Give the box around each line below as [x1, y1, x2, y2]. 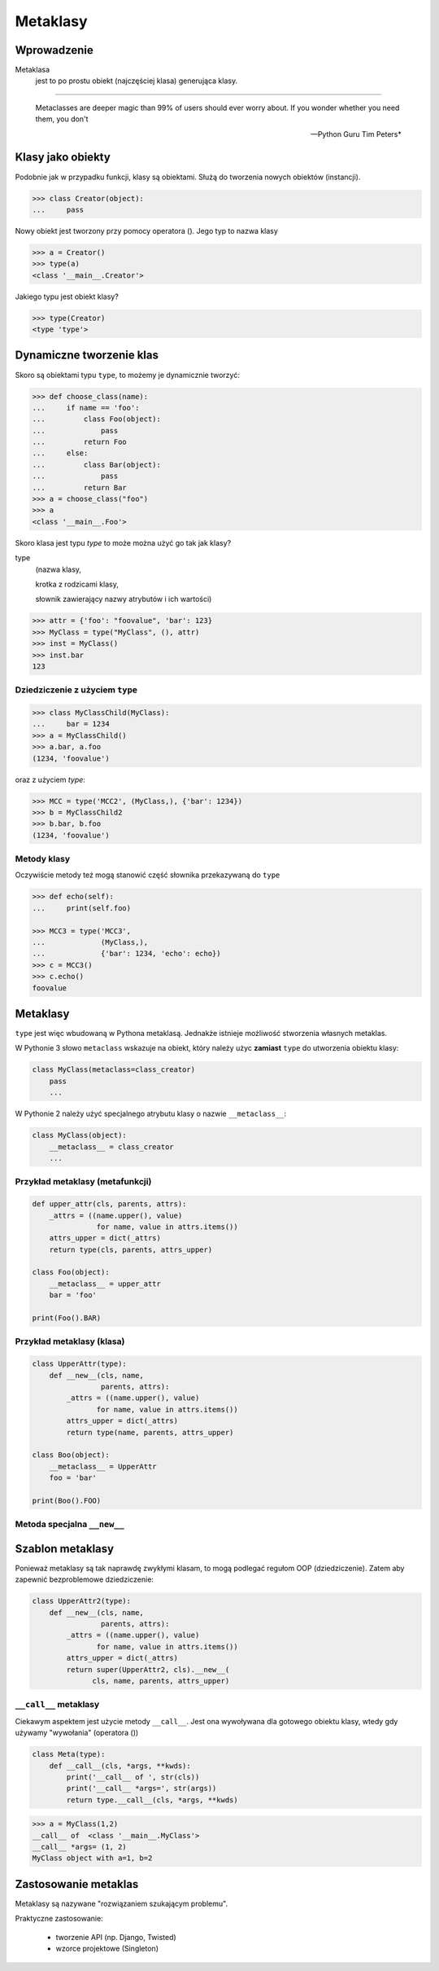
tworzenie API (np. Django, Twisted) [55, 1932, 176, 1942]
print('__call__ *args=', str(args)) [66, 1784, 217, 1793]
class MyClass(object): [32, 1130, 128, 1140]
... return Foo [32, 437, 128, 447]
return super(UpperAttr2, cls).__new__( [66, 1665, 230, 1674]
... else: [32, 449, 89, 458]
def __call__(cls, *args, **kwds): [49, 1761, 191, 1771]
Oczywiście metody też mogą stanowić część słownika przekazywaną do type [15, 870, 280, 880]
